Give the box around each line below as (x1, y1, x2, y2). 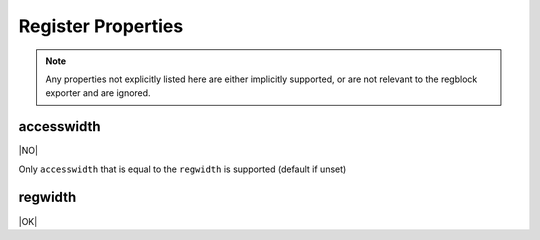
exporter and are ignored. (45, 87, 151, 99)
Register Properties (18, 15, 184, 37)
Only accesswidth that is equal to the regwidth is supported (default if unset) (18, 163, 347, 175)
